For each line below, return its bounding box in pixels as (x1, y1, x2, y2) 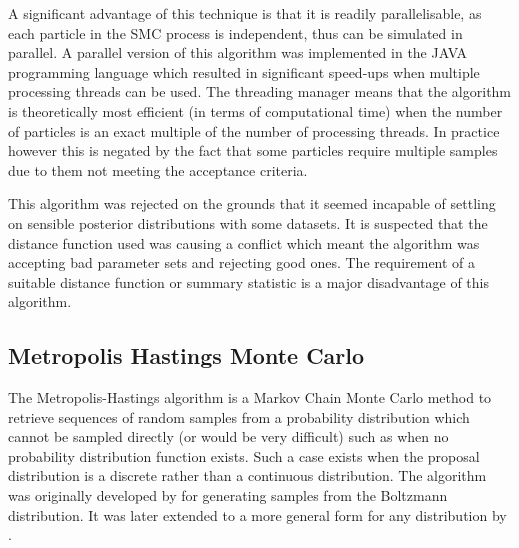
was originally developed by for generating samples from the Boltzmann (8, 485, 448, 506)
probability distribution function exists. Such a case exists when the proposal (8, 445, 480, 466)
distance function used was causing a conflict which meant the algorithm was (8, 232, 480, 253)
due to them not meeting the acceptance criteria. (8, 159, 308, 180)
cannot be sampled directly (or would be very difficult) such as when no (8, 426, 449, 447)
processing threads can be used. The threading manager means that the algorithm (8, 81, 512, 102)
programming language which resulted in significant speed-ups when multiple (8, 61, 480, 82)
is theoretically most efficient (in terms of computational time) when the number (8, 100, 503, 121)
